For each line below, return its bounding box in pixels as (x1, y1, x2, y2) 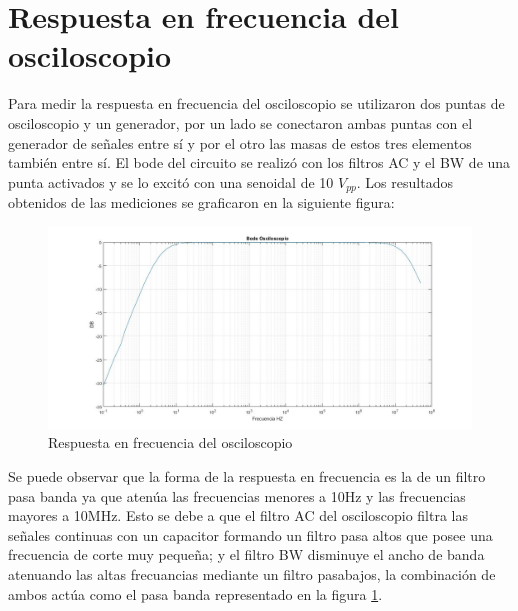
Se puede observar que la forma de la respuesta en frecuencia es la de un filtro (8, 465, 486, 486)
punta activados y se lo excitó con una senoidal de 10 (8, 171, 334, 192)
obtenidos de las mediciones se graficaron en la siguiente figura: (8, 192, 395, 213)
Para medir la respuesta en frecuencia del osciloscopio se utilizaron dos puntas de (8, 93, 505, 114)
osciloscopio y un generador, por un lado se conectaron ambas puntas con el (8, 112, 473, 133)
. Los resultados (356, 171, 453, 192)
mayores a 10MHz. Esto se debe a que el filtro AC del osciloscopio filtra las (8, 505, 468, 526)
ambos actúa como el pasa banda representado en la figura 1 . (8, 583, 383, 604)
